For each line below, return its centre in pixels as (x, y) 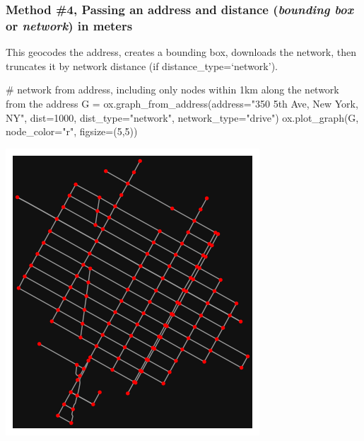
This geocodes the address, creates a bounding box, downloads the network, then (181, 52)
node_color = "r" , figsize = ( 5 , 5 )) (72, 131)
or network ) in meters (69, 25)
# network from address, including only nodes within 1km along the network (172, 90)
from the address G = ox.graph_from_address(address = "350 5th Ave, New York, (182, 103)
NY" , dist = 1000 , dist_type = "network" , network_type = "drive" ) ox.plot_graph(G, (182, 117)
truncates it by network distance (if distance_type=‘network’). (142, 65)
